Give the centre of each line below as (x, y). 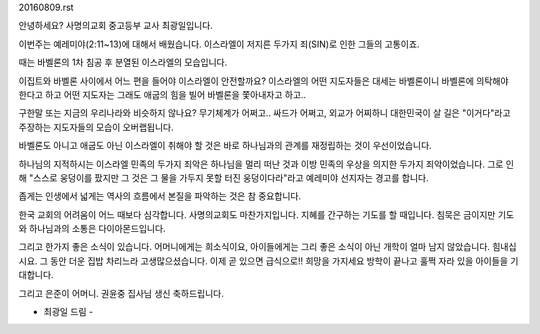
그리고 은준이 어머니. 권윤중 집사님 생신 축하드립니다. (121, 293)
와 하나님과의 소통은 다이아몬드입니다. (92, 229)
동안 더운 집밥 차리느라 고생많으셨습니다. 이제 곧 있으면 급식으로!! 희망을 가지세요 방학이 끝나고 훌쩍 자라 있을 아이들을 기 (284, 261)
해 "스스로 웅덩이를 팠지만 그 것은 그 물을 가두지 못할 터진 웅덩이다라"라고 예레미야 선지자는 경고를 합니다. (223, 177)
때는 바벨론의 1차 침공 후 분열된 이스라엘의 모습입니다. (123, 62)
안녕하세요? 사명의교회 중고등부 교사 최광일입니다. (116, 26)
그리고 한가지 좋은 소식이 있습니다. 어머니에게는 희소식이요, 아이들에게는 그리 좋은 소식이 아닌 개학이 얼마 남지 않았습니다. (254, 247)
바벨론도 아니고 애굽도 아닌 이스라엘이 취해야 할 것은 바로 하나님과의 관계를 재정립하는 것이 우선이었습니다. (225, 146)
